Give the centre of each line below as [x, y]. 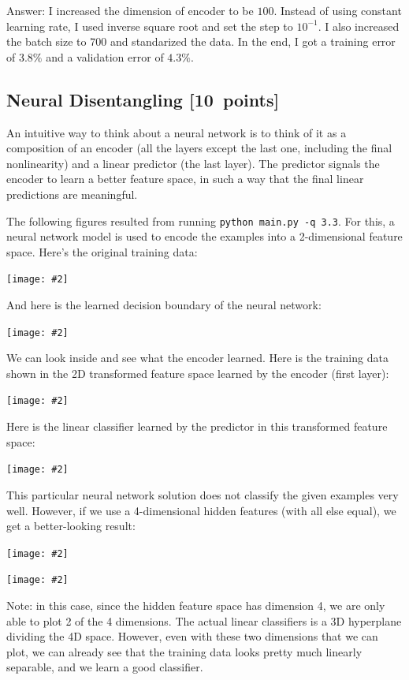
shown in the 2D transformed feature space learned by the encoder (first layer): [198, 373]
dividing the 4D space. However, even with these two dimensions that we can [192, 636]
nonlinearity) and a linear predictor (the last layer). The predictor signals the [193, 163]
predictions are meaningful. [72, 194]
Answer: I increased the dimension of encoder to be [130, 10]
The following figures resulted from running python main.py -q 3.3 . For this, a [201, 220]
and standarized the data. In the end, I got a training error [253, 41]
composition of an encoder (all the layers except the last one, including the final [199, 148]
